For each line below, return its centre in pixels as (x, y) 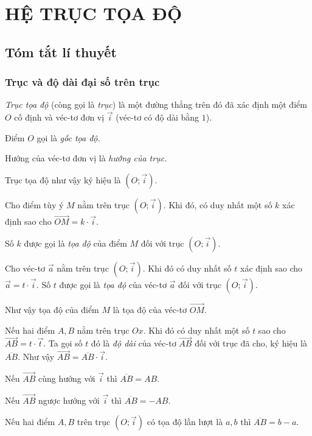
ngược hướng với (69, 400)
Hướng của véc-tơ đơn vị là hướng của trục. (86, 158)
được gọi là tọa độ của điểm (75, 243)
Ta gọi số (65, 343)
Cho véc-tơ (25, 268)
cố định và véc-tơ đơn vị (59, 117)
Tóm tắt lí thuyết (61, 51)
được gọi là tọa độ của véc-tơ (113, 284)
